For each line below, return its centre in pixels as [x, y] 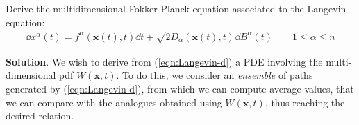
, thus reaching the [305, 102]
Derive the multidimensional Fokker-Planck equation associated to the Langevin [176, 8]
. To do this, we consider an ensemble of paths [215, 75]
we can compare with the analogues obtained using [114, 102]
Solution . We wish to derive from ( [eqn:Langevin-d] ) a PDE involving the [164, 61]
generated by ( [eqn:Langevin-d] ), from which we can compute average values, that [180, 88]
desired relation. [40, 116]
